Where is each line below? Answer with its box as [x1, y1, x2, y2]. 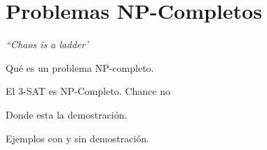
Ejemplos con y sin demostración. [6, 130, 150, 145]
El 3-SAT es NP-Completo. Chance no [6, 84, 170, 98]
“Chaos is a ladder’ [6, 37, 88, 52]
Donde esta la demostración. [6, 107, 128, 121]
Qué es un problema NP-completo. [6, 60, 154, 75]
